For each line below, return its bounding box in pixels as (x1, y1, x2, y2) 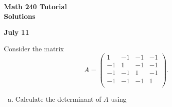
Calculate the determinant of (15, 93, 102, 104)
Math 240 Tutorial (4, 1, 67, 11)
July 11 (4, 27, 29, 37)
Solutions (4, 11, 35, 21)
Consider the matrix (4, 43, 64, 53)
